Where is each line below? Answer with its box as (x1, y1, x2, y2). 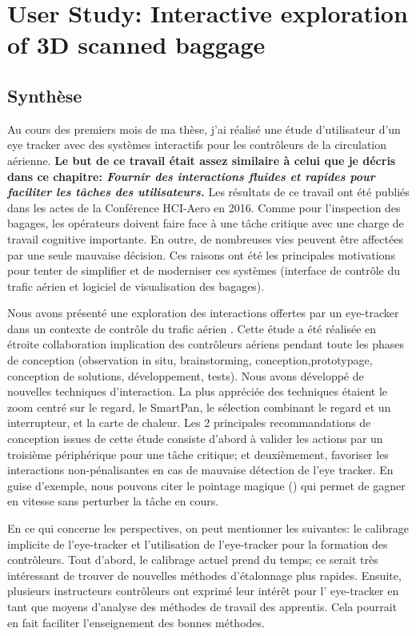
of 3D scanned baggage (7, 28, 266, 61)
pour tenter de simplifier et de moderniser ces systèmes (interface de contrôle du (7, 262, 401, 279)
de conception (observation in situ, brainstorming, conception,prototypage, (7, 352, 373, 368)
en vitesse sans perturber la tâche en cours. (7, 493, 219, 509)
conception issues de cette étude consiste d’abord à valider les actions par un (7, 430, 383, 447)
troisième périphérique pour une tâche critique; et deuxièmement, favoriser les (7, 445, 389, 462)
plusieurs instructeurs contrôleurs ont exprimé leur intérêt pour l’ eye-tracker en (7, 582, 399, 599)
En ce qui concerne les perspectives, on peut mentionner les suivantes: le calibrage (7, 520, 410, 537)
